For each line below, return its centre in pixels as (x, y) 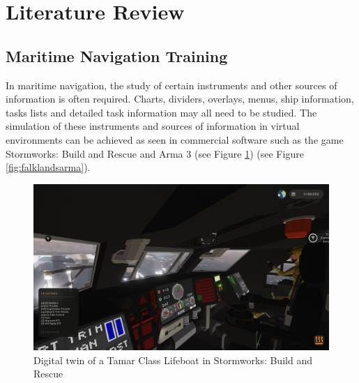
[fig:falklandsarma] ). (48, 167)
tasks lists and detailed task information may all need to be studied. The (161, 112)
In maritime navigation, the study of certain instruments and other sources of (171, 85)
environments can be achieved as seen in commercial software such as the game (175, 139)
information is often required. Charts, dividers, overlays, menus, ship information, (180, 99)
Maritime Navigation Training (117, 55)
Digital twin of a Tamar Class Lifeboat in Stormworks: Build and (173, 360)
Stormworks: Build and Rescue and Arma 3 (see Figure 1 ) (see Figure (155, 153)
